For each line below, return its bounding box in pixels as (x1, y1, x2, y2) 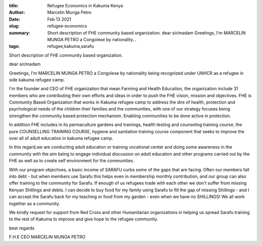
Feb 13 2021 (47, 16, 71, 22)
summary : (9, 30, 31, 36)
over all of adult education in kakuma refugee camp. (9, 136, 114, 141)
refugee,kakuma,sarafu (47, 44, 94, 49)
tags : (9, 44, 20, 49)
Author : (9, 10, 25, 15)
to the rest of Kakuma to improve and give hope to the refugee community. (9, 216, 159, 222)
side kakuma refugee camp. (9, 77, 65, 82)
